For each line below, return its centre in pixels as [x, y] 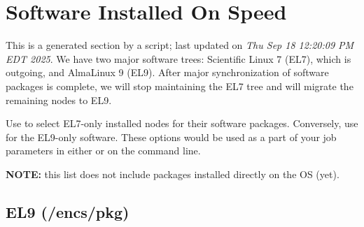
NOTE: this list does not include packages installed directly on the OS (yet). [173, 174]
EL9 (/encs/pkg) [68, 211]
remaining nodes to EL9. [59, 100]
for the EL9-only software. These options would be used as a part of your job [171, 137]
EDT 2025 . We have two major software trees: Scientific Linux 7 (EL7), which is [178, 58]
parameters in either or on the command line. [103, 151]
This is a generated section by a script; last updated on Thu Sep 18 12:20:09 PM [180, 45]
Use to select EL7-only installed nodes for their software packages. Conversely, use [182, 123]
